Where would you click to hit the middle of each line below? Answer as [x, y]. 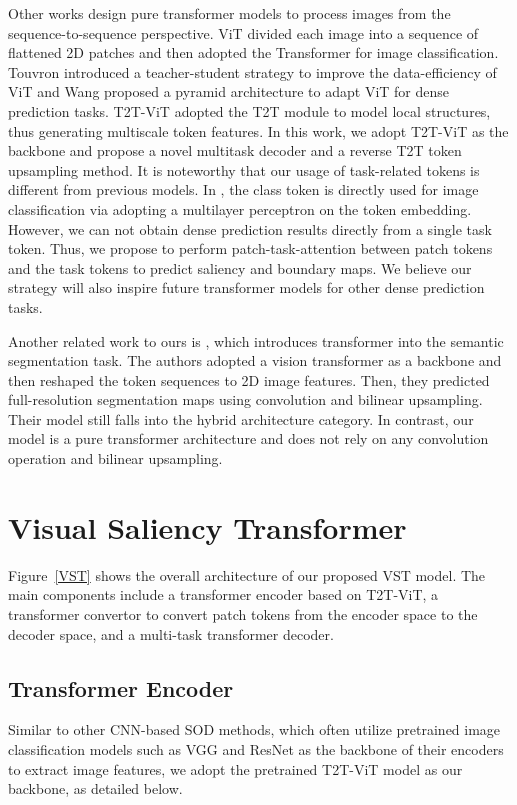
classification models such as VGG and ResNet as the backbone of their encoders [256, 748]
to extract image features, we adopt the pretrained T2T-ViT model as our [235, 768]
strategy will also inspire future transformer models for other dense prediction [246, 287]
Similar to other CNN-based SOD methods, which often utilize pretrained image [254, 729]
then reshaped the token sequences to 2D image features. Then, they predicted [249, 379]
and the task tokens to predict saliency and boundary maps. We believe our [240, 267]
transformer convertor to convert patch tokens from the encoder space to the [243, 613]
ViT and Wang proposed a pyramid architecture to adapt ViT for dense [228, 91]
